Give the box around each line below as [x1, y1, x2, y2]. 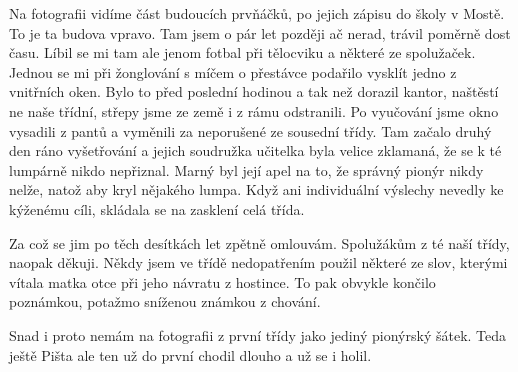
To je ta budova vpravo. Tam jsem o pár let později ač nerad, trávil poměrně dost [9, 22, 511, 43]
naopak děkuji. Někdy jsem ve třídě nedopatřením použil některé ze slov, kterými [9, 252, 508, 273]
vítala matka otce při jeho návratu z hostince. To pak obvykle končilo [9, 271, 436, 292]
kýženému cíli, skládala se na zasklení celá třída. [9, 198, 305, 219]
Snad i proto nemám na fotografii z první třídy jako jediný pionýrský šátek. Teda [9, 324, 507, 345]
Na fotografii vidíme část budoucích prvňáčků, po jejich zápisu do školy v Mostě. [9, 3, 505, 23]
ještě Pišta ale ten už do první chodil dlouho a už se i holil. [9, 344, 372, 365]
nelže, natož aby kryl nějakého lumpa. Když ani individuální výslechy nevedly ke [9, 179, 504, 200]
